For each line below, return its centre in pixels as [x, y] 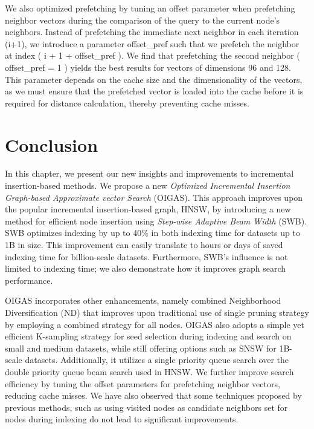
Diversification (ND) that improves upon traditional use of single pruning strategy [157, 312]
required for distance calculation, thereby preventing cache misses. [127, 103]
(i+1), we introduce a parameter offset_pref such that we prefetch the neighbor [152, 43]
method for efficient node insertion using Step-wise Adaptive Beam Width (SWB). [156, 221]
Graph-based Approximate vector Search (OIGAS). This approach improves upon [154, 197]
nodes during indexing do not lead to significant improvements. [122, 419]
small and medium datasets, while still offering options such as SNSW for [141, 348]
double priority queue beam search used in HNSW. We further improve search [149, 371]
